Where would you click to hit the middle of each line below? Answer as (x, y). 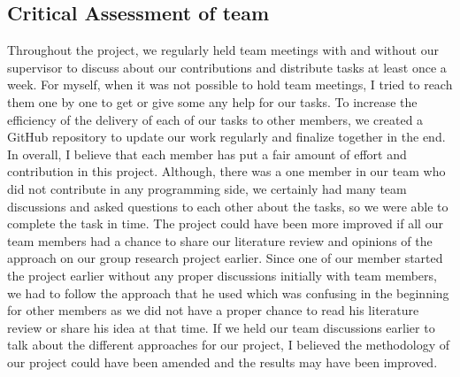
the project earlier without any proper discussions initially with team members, (222, 275)
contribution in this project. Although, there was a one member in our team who (226, 171)
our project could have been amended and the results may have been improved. (222, 362)
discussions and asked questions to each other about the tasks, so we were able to (228, 206)
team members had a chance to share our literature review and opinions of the (220, 240)
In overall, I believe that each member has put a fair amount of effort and (207, 154)
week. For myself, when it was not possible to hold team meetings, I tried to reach (230, 85)
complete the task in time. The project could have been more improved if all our (225, 223)
